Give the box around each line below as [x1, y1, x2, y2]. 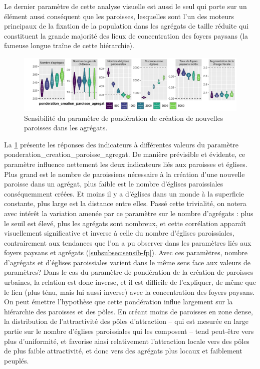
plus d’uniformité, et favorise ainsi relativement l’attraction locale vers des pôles [4, 335, 249, 346]
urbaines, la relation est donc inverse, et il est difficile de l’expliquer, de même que [4, 277, 256, 287]
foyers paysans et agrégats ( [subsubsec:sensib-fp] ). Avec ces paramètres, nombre [4, 247, 247, 258]
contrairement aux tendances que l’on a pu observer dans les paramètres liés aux [4, 237, 251, 248]
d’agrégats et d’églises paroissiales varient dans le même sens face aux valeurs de [4, 257, 250, 267]
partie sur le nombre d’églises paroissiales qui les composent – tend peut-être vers [4, 326, 254, 336]
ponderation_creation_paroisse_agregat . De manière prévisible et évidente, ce [4, 149, 245, 159]
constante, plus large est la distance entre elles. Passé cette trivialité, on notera [4, 198, 246, 209]
